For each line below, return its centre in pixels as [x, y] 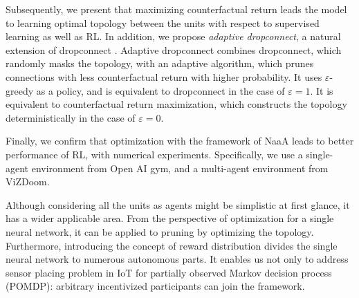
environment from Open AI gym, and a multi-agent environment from [180, 168]
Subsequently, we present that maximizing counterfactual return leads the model [176, 9]
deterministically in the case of [71, 117]
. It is [322, 90]
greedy [20, 90]
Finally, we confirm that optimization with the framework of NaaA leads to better [180, 141]
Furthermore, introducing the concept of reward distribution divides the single [172, 245]
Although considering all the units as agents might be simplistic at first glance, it [178, 204]
